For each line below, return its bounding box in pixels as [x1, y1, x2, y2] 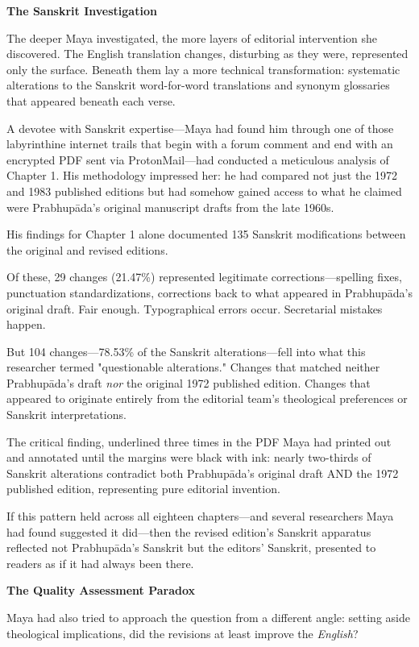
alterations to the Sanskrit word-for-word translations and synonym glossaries [6, 77, 390, 93]
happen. [6, 316, 46, 333]
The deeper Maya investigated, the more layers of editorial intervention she [6, 29, 378, 46]
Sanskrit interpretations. [6, 406, 127, 423]
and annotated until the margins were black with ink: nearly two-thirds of [6, 449, 371, 466]
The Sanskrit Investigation [6, 2, 157, 19]
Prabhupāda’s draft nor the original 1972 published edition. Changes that [6, 374, 371, 391]
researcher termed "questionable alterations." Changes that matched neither [6, 359, 380, 375]
